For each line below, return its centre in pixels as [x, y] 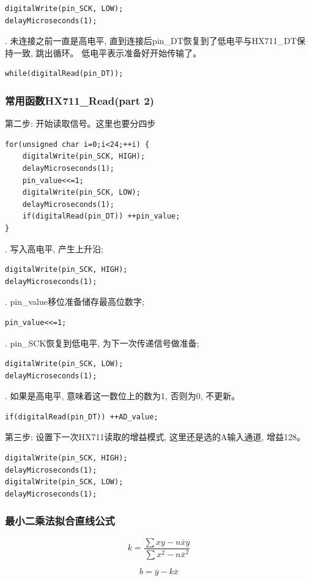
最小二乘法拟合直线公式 [60, 521]
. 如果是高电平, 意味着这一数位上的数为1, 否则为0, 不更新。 [123, 396]
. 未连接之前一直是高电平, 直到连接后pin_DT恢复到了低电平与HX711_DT [151, 41]
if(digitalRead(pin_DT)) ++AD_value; [82, 417]
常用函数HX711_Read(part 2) [80, 100]
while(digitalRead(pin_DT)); [64, 74]
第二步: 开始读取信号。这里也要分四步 [80, 123]
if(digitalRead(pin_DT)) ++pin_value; [101, 216]
